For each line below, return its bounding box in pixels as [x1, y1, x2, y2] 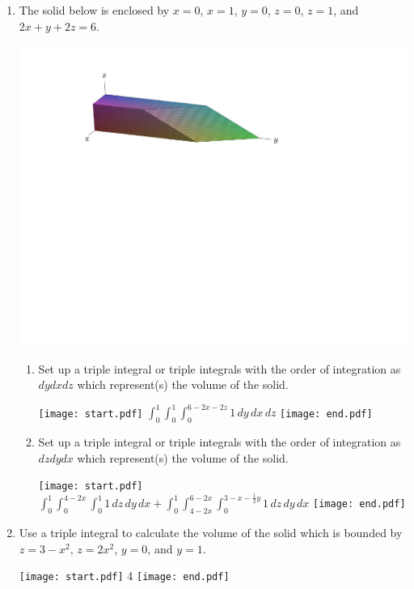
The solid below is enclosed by [19, 2, 170, 18]
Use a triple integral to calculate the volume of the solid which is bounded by [19, 524, 403, 541]
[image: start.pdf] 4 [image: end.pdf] [19, 567, 230, 584]
